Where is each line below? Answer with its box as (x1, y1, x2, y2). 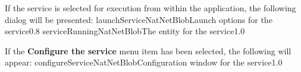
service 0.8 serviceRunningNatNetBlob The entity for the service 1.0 (5, 25, 245, 37)
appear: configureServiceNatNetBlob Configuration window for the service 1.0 (5, 56, 283, 68)
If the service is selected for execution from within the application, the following (5, 2, 296, 14)
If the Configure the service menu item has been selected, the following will (5, 44, 291, 57)
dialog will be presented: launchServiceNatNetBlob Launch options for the (5, 13, 272, 25)
